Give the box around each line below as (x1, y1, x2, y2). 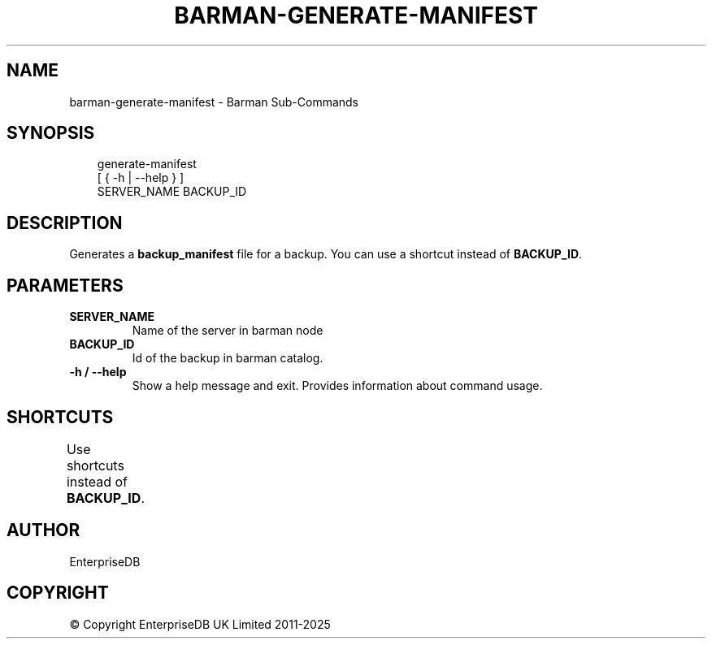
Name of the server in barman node (132, 323, 323, 338)
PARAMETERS (7, 275, 124, 296)
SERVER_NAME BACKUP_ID (97, 184, 247, 199)
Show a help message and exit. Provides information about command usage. (132, 379, 543, 393)
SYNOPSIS (7, 123, 95, 144)
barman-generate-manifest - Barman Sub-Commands (69, 94, 359, 109)
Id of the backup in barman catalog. (132, 351, 323, 366)
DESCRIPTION (7, 212, 123, 233)
